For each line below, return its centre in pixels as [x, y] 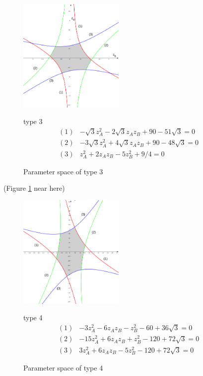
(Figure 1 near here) [34, 188]
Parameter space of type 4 [63, 367]
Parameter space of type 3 [63, 171]
